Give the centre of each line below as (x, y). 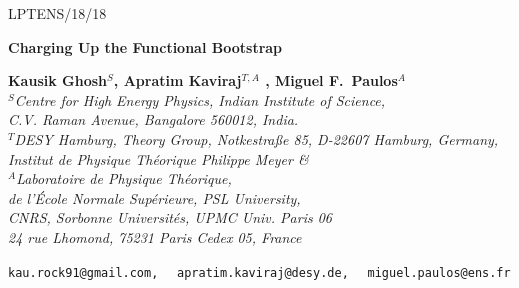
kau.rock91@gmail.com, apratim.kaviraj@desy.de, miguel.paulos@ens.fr (259, 272)
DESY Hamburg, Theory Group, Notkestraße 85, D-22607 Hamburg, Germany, (256, 138)
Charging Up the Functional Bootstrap (145, 46)
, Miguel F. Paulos (331, 80)
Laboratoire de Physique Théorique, (124, 178)
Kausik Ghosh (58, 80)
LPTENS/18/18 (57, 13)
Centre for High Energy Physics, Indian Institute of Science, (200, 99)
